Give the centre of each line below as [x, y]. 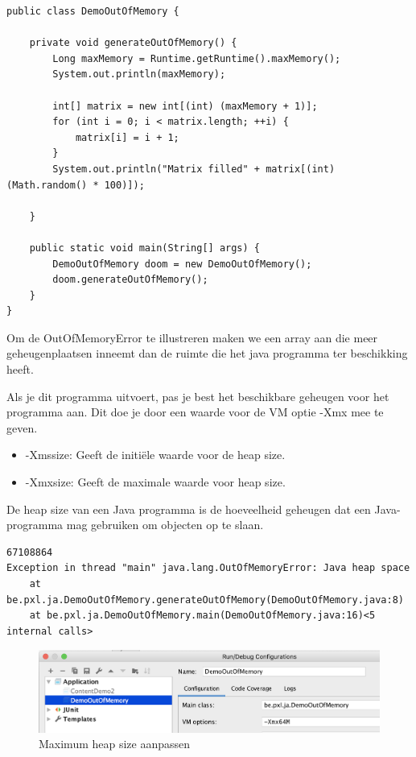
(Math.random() [47, 185]
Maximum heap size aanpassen [115, 744]
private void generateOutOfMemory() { [133, 43]
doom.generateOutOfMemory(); [130, 280]
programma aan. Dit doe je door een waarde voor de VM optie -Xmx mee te [195, 412]
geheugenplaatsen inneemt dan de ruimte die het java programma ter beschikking [207, 353]
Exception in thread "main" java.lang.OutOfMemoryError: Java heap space [208, 568]
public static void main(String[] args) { [144, 248]
